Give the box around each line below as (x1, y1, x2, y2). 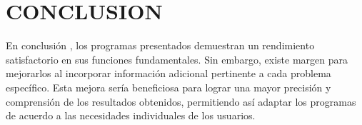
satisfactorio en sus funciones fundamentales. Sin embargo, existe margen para (6, 51, 348, 66)
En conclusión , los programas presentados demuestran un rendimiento (6, 38, 315, 53)
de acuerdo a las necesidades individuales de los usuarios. (6, 108, 256, 123)
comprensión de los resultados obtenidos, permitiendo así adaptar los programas (6, 94, 356, 109)
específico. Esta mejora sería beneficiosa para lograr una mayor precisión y (6, 79, 331, 94)
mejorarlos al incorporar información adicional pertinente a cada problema (6, 66, 331, 81)
